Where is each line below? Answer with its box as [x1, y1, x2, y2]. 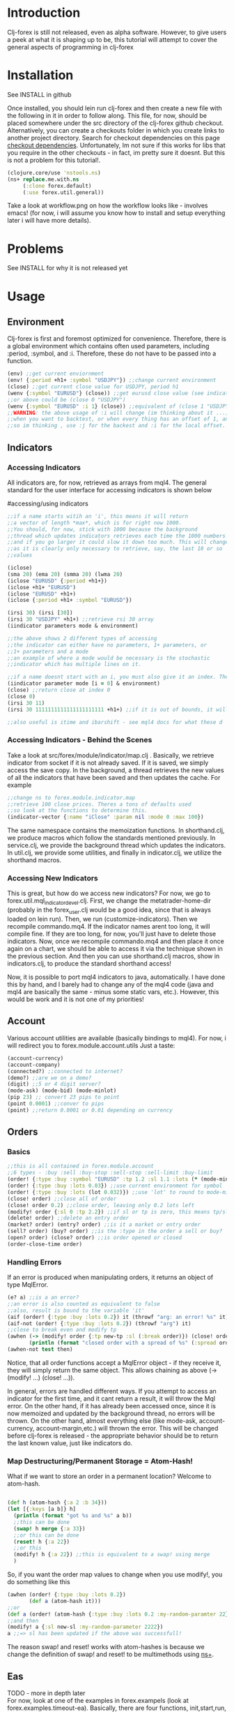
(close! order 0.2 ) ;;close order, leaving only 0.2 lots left [7, 1202, 195, 1209]
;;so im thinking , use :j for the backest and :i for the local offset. [7, 422, 226, 429]
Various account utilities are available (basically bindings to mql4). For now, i [7, 1033, 226, 1042]
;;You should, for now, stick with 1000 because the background [7, 526, 198, 533]
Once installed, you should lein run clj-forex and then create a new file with [7, 103, 223, 112]
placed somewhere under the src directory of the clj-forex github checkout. [7, 119, 224, 127]
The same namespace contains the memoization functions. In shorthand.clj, [7, 826, 225, 835]
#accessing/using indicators [7, 499, 88, 508]
